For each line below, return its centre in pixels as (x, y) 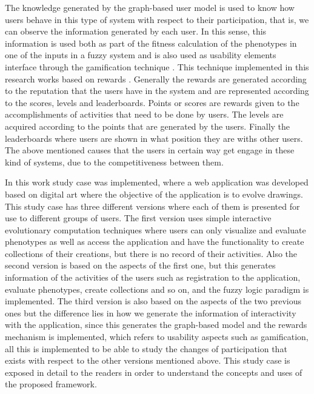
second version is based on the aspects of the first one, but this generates (140, 265)
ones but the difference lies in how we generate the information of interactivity (151, 312)
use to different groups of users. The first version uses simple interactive (138, 218)
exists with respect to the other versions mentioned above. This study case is (148, 360)
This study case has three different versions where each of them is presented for (152, 206)
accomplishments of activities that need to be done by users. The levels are (144, 114)
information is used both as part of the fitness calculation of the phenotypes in (151, 43)
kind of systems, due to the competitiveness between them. (114, 162)
